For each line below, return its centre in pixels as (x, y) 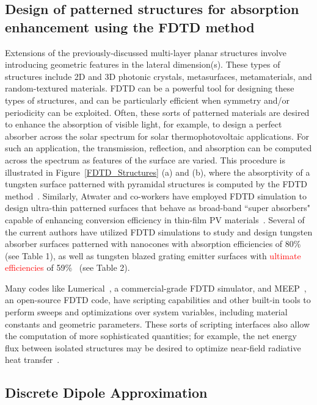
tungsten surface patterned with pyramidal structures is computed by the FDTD (156, 184)
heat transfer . (32, 360)
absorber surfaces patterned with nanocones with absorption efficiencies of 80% (153, 244)
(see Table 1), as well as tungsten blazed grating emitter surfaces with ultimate (153, 255)
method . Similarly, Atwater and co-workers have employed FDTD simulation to (156, 195)
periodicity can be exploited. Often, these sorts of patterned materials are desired (157, 112)
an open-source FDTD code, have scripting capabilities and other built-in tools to (158, 300)
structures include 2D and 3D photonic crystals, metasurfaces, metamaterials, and (158, 76)
